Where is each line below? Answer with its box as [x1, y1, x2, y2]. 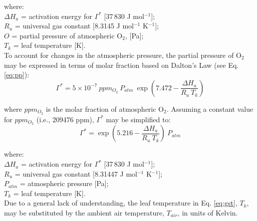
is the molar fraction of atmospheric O [46, 103, 164, 114]
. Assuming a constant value [166, 103, 253, 114]
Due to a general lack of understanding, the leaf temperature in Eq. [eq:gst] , [4, 198, 237, 208]
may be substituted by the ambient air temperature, [4, 208, 164, 218]
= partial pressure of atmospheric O [12, 30, 123, 40]
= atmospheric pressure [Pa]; [20, 178, 109, 189]
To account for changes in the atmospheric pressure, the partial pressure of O [4, 49, 241, 60]
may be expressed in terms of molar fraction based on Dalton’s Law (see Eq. [4, 59, 239, 70]
